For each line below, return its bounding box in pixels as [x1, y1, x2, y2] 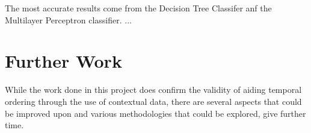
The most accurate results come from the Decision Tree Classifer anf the [5, 2, 272, 14]
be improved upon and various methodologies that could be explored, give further [5, 107, 306, 119]
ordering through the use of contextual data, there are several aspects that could [5, 95, 302, 107]
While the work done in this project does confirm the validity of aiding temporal [5, 83, 302, 96]
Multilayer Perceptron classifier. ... [5, 13, 132, 26]
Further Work [5, 49, 122, 73]
